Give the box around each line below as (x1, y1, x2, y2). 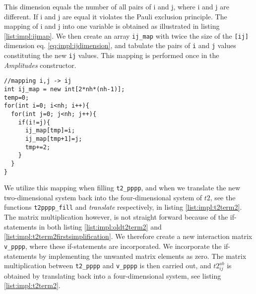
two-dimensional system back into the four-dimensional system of (4, 192, 202, 202)
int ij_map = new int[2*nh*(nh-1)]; (4, 86, 125, 93)
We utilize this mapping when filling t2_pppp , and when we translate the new (4, 182, 241, 193)
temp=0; (4, 94, 29, 101)
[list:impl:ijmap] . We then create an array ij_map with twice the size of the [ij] (4, 30, 249, 41)
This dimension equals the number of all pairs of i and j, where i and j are (4, 1, 229, 11)
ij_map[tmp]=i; (25, 127, 75, 134)
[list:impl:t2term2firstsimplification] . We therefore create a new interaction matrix (4, 231, 253, 241)
